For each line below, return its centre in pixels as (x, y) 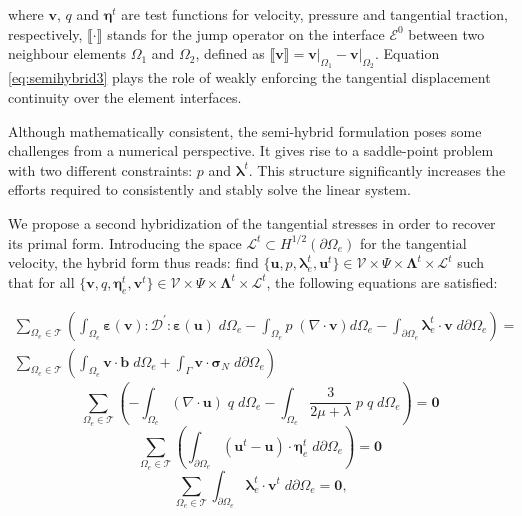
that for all (41, 281)
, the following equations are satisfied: (382, 281)
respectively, (45, 33)
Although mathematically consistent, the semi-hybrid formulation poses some (245, 130)
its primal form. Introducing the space (125, 242)
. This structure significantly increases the (377, 169)
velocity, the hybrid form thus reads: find (133, 262)
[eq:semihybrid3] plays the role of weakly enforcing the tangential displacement (249, 77)
